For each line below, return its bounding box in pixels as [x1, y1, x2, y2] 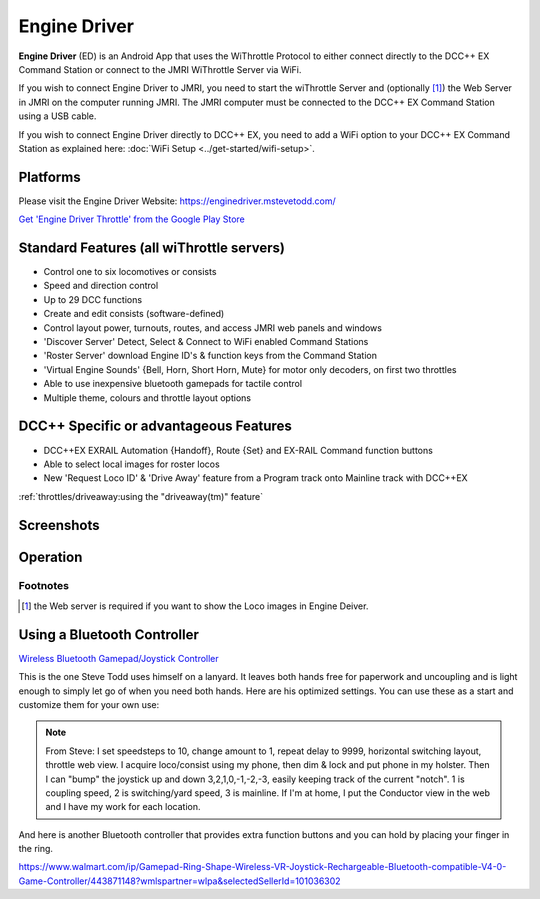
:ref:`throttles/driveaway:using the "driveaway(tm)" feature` [18, 490, 264, 502]
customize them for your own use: [18, 698, 160, 710]
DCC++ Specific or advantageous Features [18, 418, 292, 435]
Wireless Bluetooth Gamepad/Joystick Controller [18, 652, 219, 664]
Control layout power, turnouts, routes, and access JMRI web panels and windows [43, 321, 382, 334]
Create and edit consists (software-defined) [43, 308, 225, 320]
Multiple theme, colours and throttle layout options [43, 391, 252, 404]
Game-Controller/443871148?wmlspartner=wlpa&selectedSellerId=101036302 [18, 875, 341, 887]
